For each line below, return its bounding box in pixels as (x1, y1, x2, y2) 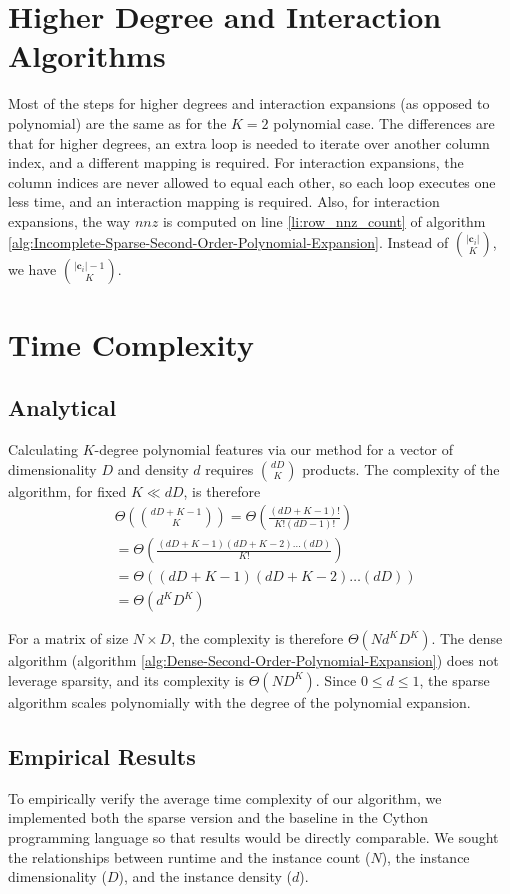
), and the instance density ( (118, 866, 293, 887)
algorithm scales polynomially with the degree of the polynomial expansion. (8, 691, 471, 712)
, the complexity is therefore (171, 628, 344, 649)
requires (205, 458, 254, 479)
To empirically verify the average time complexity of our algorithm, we (8, 787, 442, 808)
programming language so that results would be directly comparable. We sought (8, 826, 499, 847)
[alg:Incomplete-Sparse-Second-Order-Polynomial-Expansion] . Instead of (8, 232, 449, 253)
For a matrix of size (8, 628, 129, 649)
